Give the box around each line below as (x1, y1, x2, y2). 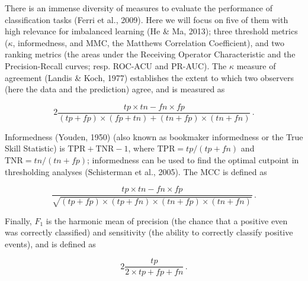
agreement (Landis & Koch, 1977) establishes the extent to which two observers (5, 71, 294, 83)
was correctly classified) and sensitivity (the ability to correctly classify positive (5, 226, 293, 238)
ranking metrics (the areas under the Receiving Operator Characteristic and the (5, 48, 296, 60)
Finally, (5, 214, 32, 227)
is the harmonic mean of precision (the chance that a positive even (46, 214, 288, 227)
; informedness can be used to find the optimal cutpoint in (87, 154, 299, 166)
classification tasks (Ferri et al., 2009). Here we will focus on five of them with (5, 13, 288, 25)
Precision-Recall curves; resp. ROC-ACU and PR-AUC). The (5, 59, 227, 72)
